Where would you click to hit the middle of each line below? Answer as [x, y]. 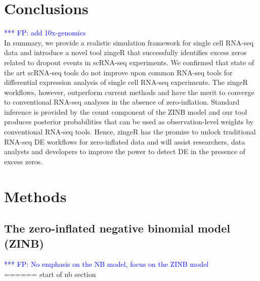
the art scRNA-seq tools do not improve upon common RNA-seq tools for [118, 72]
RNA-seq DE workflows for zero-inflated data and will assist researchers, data [125, 141]
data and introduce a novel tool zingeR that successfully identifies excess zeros [125, 52]
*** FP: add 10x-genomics [45, 33]
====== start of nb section [50, 274]
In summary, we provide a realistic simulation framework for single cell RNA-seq [129, 42]
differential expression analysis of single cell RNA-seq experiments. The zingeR [126, 82]
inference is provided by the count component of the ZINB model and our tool [126, 111]
